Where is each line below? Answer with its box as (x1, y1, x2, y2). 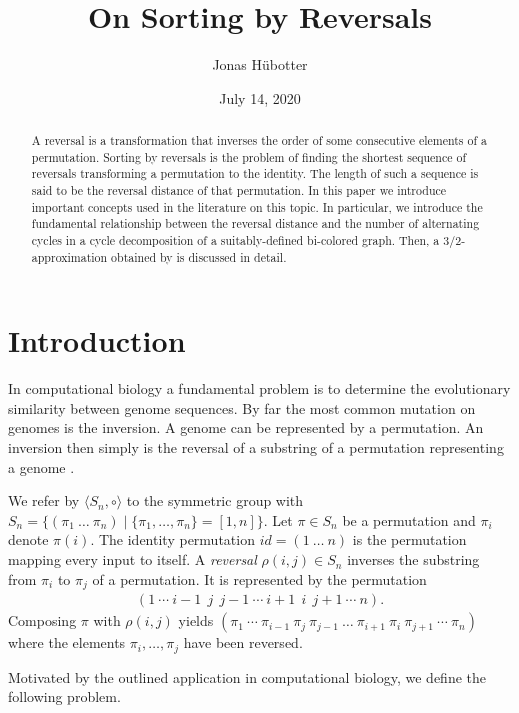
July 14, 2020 (219, 87, 301, 108)
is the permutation (352, 529, 467, 550)
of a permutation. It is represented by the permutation (92, 568, 427, 589)
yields (178, 610, 214, 631)
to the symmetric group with (126, 490, 304, 511)
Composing (8, 610, 77, 631)
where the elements (8, 632, 126, 653)
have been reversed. (183, 632, 303, 653)
